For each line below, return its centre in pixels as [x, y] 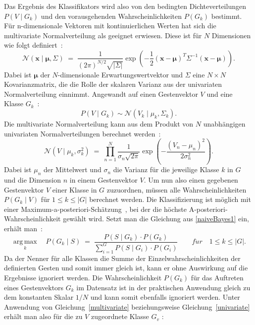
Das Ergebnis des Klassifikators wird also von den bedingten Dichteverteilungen [125, 6]
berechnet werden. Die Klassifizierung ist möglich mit [170, 199]
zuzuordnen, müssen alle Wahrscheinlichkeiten [177, 189]
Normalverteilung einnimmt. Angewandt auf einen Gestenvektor [101, 94]
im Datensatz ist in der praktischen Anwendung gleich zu [163, 287]
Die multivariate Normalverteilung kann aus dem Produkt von [99, 124]
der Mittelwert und [72, 169]
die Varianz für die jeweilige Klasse [166, 169]
